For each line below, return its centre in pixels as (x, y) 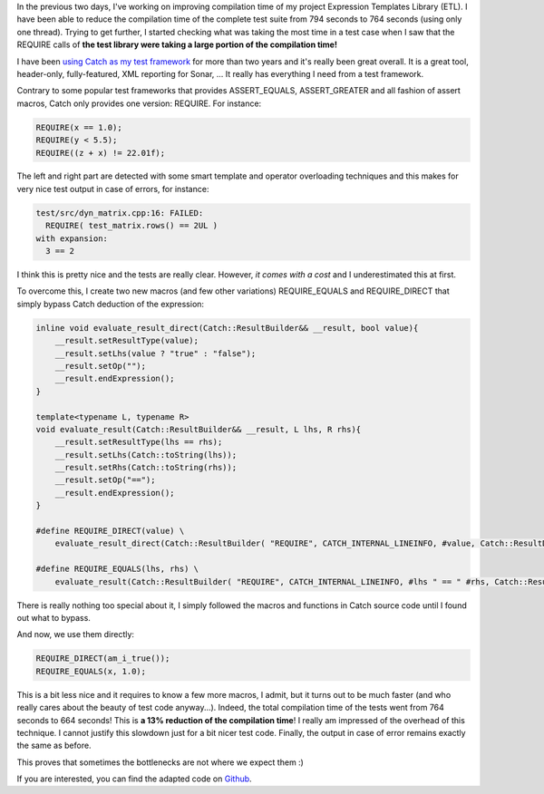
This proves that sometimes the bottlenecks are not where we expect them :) (160, 762)
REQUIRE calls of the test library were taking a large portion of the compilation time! (177, 44)
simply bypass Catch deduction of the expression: (110, 304)
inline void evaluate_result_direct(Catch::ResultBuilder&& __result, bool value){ (227, 328)
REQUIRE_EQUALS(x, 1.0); (91, 671)
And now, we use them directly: (76, 634)
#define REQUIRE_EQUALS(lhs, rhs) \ (117, 569)
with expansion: (72, 238)
